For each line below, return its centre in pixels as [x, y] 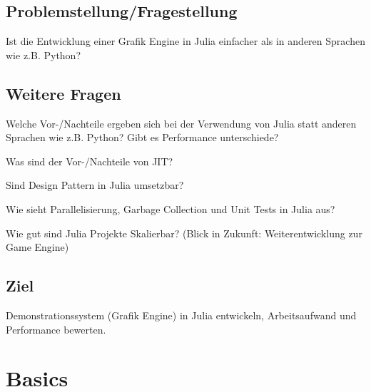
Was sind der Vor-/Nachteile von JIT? [90, 161]
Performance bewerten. [56, 329]
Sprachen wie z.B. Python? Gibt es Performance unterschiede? [142, 137]
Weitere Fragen [63, 93]
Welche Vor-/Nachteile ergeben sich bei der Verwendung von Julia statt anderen [181, 123]
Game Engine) [37, 247]
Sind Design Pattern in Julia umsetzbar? [95, 185]
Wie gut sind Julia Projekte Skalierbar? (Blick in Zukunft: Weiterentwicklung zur [184, 233]
